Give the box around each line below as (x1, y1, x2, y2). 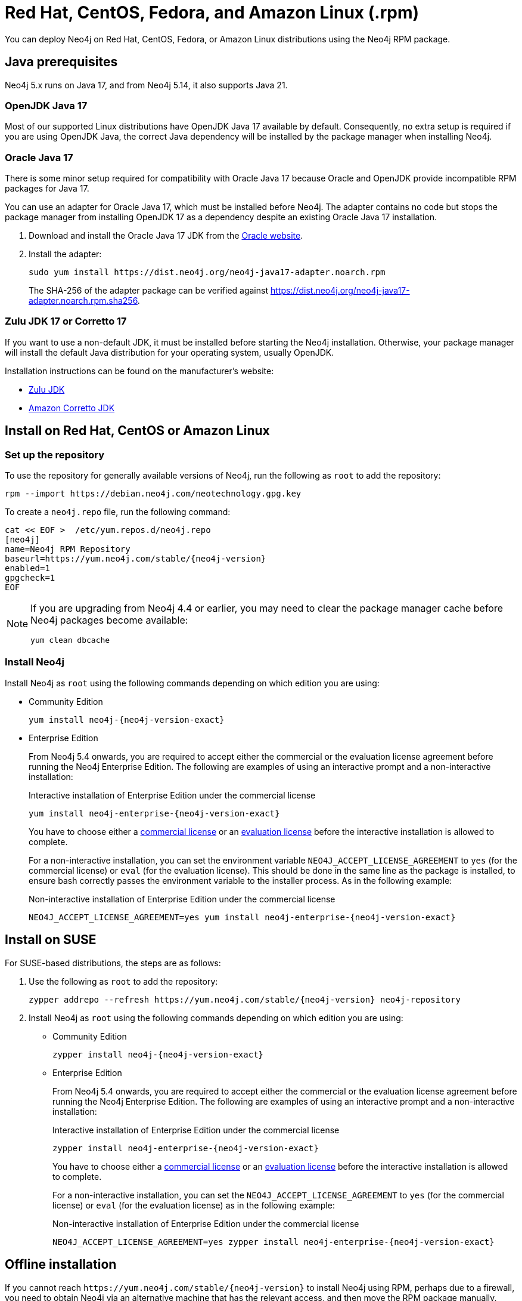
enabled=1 (5, 563, 50, 574)
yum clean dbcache (30, 636, 110, 645)
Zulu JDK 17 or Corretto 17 (5, 315, 127, 328)
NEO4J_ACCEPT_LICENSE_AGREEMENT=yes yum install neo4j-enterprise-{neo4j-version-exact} (29, 912, 456, 922)
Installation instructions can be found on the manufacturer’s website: (5, 365, 274, 376)
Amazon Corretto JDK (29, 402, 115, 413)
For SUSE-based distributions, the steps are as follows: (5, 957, 221, 968)
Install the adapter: (29, 249, 102, 260)
